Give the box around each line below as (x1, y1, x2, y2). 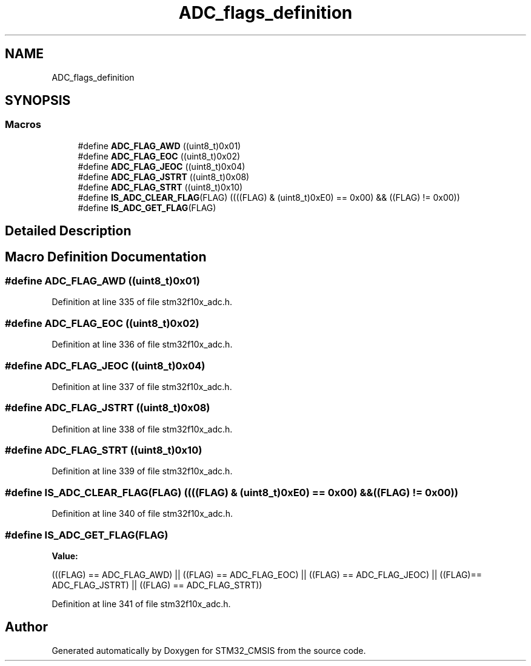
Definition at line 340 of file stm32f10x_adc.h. (52, 508, 233, 519)
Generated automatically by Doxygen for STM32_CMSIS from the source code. (52, 645, 366, 656)
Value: (52, 550, 78, 561)
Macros (5, 118, 41, 131)
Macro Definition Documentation (5, 249, 207, 264)
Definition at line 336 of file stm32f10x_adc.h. (52, 339, 233, 350)
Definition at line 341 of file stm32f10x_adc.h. (52, 598, 231, 609)
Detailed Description (5, 223, 132, 239)
